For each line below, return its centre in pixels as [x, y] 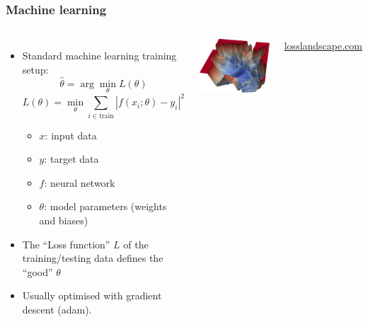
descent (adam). [57, 310]
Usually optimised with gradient [92, 295]
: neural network [80, 182]
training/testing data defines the [93, 258]
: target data [71, 159]
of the [136, 244]
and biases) [64, 220]
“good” [38, 271]
